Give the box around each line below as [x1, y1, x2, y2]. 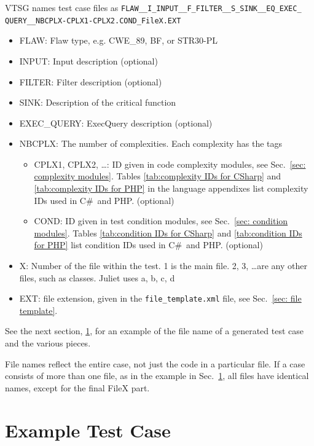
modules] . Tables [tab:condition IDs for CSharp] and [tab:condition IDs [34, 226, 302, 239]
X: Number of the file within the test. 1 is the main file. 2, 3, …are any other [19, 259, 307, 272]
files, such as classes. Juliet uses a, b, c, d [19, 271, 175, 284]
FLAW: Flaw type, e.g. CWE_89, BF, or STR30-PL [19, 34, 218, 47]
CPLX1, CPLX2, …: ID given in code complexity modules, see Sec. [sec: [34, 157, 306, 170]
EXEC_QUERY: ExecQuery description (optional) [19, 116, 213, 129]
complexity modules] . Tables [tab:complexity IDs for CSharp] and [34, 170, 281, 182]
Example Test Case [5, 417, 171, 442]
